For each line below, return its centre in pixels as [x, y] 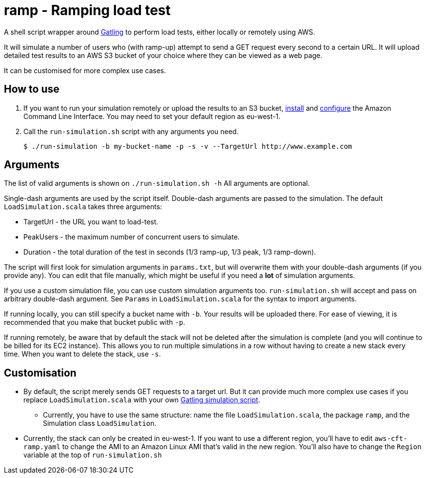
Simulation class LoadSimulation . [100, 423]
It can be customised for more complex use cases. [85, 70]
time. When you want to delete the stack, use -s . [82, 354]
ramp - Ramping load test [87, 10]
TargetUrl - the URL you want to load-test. [91, 222]
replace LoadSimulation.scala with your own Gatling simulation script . [142, 400]
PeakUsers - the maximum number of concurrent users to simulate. [132, 237]
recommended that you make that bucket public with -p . [95, 322]
